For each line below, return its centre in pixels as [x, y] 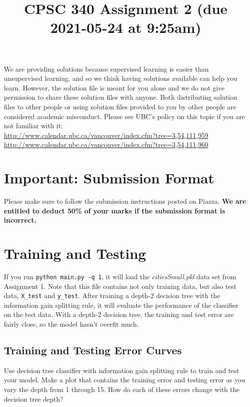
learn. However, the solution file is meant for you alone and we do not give [114, 87]
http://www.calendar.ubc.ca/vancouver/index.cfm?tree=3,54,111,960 [106, 144]
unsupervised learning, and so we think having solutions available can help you [121, 78]
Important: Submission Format [109, 178]
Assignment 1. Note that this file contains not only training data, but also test [120, 286]
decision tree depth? [34, 399]
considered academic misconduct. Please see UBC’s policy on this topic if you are [125, 116]
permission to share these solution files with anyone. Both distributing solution [121, 97]
